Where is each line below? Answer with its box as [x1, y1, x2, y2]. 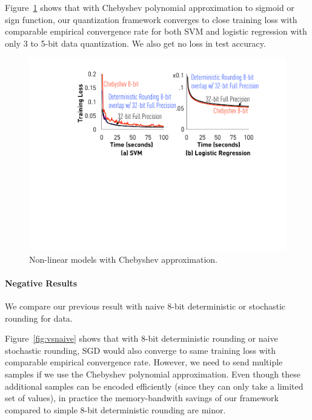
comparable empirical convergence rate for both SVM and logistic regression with [5, 25, 307, 38]
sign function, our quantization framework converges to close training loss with [5, 13, 297, 25]
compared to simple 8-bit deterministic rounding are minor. [5, 403, 226, 416]
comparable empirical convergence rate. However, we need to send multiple [5, 356, 283, 368]
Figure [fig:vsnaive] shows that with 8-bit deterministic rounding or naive [5, 332, 278, 345]
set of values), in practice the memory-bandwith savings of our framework [5, 391, 279, 404]
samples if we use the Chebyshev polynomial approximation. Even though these [5, 367, 300, 380]
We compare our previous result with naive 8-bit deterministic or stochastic [5, 299, 285, 312]
